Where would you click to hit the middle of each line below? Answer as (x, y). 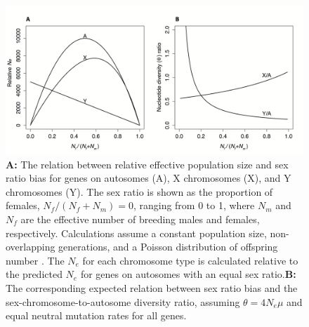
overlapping (31, 247)
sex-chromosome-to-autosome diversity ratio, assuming (123, 301)
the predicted (34, 274)
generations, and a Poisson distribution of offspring (168, 247)
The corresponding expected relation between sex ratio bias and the (152, 287)
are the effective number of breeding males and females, (140, 219)
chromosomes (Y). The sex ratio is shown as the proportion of (139, 191)
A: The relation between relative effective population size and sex (147, 164)
